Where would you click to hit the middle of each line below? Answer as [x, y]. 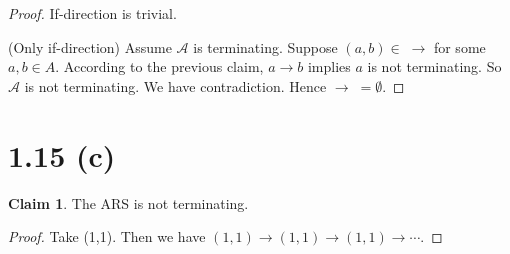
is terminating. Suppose [265, 46]
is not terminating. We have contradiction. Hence [175, 85]
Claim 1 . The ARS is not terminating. [128, 202]
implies [329, 66]
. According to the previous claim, [159, 66]
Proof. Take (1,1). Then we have [107, 236]
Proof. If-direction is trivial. [92, 13]
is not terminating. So [434, 66]
